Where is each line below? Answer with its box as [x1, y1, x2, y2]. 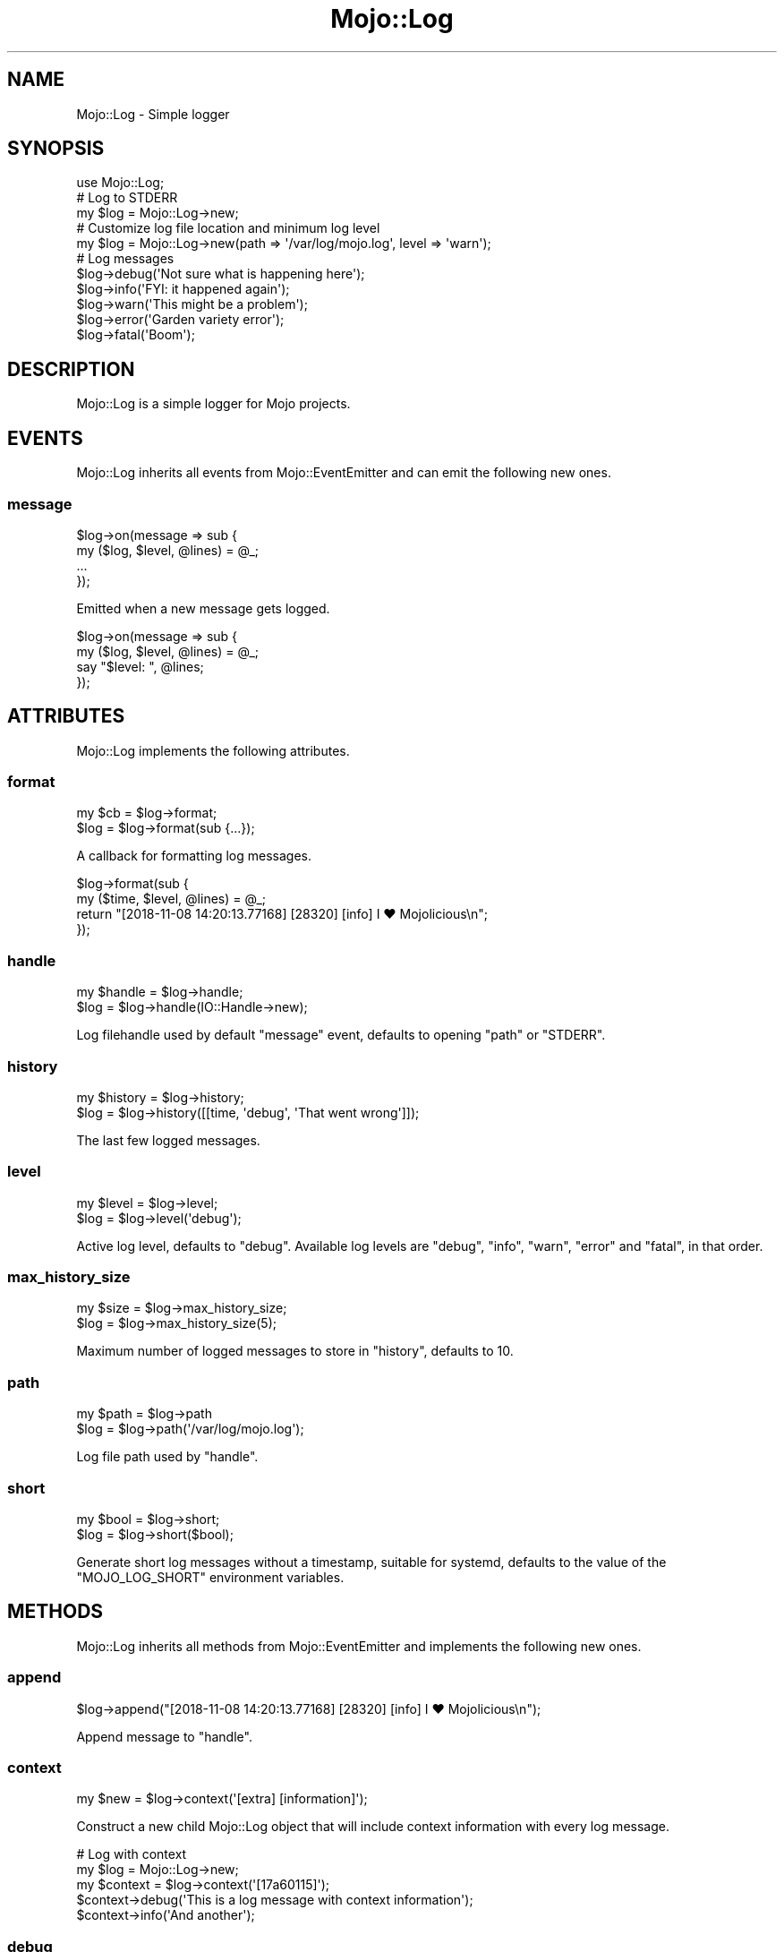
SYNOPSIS [7, 137, 105, 160]
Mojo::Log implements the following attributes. [76, 742, 350, 758]
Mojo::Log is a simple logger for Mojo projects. [76, 396, 351, 412]
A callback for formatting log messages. [76, 848, 311, 864]
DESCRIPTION [7, 357, 135, 381]
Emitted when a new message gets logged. [76, 600, 330, 616]
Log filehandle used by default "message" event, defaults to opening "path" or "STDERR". [76, 1027, 606, 1043]
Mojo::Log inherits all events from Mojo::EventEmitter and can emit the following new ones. [76, 465, 611, 481]
